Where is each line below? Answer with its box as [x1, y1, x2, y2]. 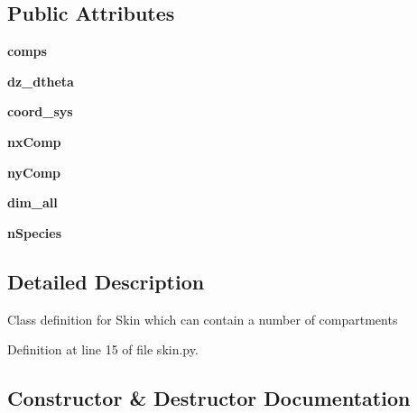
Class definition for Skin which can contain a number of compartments [7, 309, 398, 328]
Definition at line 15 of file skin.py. [7, 340, 199, 359]
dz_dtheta [7, 71, 74, 90]
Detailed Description [7, 267, 205, 295]
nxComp [7, 132, 61, 151]
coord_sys [7, 102, 73, 121]
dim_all [7, 193, 58, 212]
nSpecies [7, 223, 62, 242]
